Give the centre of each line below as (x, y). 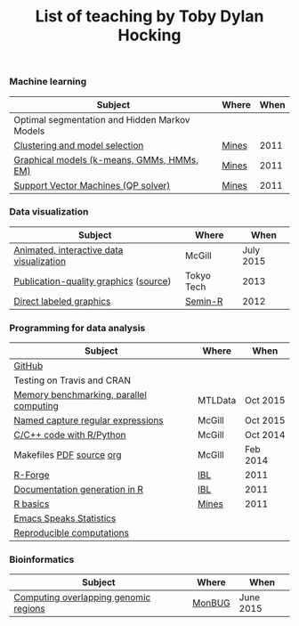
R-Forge (32, 476)
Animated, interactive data (69, 249)
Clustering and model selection (79, 145)
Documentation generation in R (79, 490)
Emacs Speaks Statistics (65, 518)
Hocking (149, 35)
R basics (32, 504)
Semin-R (204, 301)
